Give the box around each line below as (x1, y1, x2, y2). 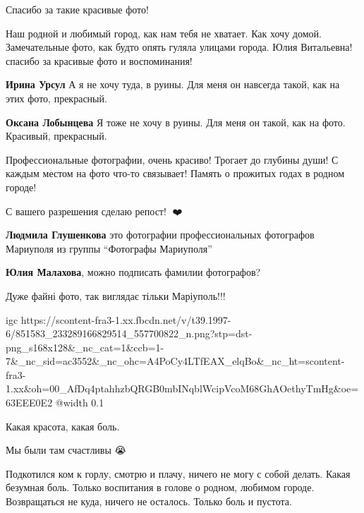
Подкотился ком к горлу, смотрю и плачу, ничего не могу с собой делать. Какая (6, 466, 351, 481)
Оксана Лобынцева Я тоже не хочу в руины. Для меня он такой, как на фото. (6, 114, 346, 129)
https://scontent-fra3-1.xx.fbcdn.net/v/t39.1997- (20, 312, 231, 327)
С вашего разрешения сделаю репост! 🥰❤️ (6, 203, 183, 218)
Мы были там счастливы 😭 (6, 442, 126, 457)
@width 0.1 (55, 395, 104, 410)
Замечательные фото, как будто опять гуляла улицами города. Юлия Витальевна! (6, 40, 353, 54)
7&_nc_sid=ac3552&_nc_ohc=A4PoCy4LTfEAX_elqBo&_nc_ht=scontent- (6, 354, 345, 368)
